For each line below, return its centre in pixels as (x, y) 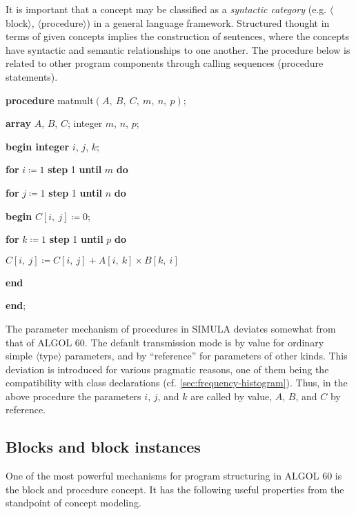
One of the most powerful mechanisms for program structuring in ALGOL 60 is (174, 476)
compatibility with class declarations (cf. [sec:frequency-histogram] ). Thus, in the (177, 383)
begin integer (38, 146)
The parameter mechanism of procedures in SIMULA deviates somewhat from (171, 328)
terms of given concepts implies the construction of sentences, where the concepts (177, 36)
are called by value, (231, 396)
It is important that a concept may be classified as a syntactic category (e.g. (166, 9)
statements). (32, 76)
